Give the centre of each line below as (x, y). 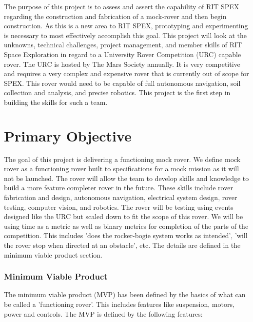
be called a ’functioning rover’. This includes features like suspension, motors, (119, 304)
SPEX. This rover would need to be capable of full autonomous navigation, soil (122, 83)
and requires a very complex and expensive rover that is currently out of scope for (126, 73)
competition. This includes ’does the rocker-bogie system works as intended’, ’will (126, 235)
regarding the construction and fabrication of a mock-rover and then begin (115, 16)
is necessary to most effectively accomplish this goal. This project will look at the (125, 35)
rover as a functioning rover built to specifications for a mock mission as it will (122, 169)
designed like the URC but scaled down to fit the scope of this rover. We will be (124, 216)
